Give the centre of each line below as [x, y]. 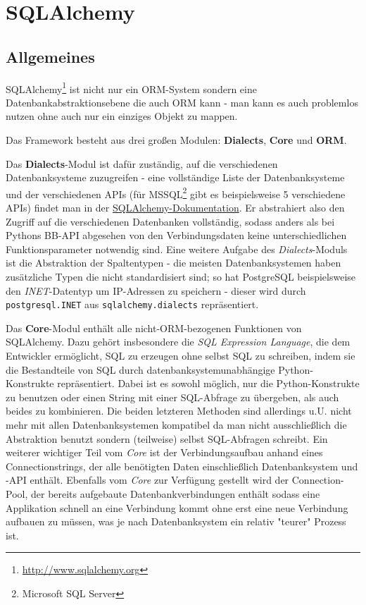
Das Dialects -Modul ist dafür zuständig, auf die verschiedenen [142, 163]
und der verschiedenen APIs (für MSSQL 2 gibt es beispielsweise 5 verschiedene [176, 192]
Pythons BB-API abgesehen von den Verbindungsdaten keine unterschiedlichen [176, 235]
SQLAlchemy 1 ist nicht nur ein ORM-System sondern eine [131, 87]
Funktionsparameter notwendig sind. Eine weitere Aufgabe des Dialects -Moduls [177, 249]
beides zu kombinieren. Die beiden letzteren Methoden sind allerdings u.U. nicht [179, 411]
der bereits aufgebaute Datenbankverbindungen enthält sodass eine [175, 493]
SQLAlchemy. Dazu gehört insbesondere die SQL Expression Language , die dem [178, 342]
